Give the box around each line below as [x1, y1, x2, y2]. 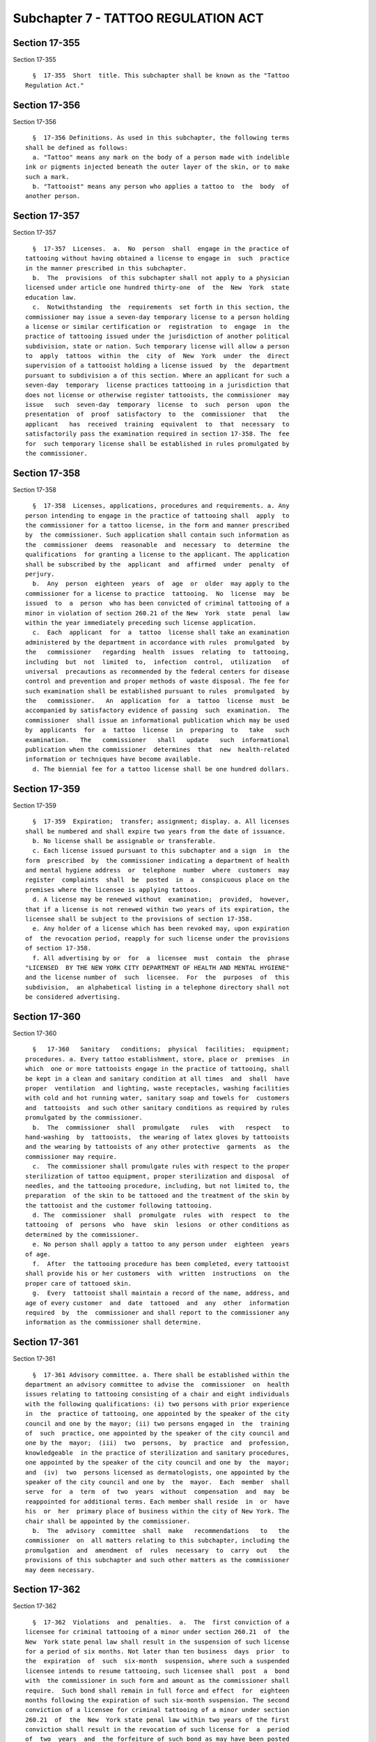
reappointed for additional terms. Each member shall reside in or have [25, 1497, 290, 1505]
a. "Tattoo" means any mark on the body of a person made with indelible [32, 153, 290, 161]
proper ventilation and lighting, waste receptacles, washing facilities [25, 1084, 290, 1093]
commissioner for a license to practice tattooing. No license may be [25, 589, 290, 597]
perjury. [25, 570, 55, 578]
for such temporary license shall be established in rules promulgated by [25, 440, 290, 447]
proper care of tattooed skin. [25, 1279, 132, 1287]
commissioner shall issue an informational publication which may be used [25, 716, 290, 724]
